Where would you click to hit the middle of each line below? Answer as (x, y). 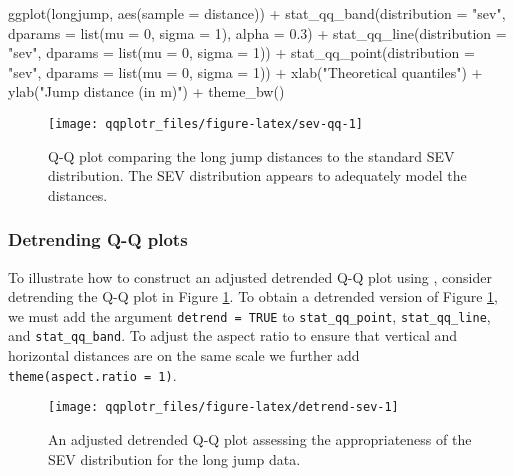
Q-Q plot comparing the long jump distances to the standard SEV (251, 155)
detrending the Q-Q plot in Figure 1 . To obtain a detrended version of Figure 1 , (253, 296)
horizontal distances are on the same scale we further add (184, 355)
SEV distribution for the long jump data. (174, 458)
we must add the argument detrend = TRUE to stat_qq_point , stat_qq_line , (249, 315)
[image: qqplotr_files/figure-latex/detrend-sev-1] (223, 407)
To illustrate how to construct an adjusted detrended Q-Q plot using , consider (250, 276)
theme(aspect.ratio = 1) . (92, 374)
